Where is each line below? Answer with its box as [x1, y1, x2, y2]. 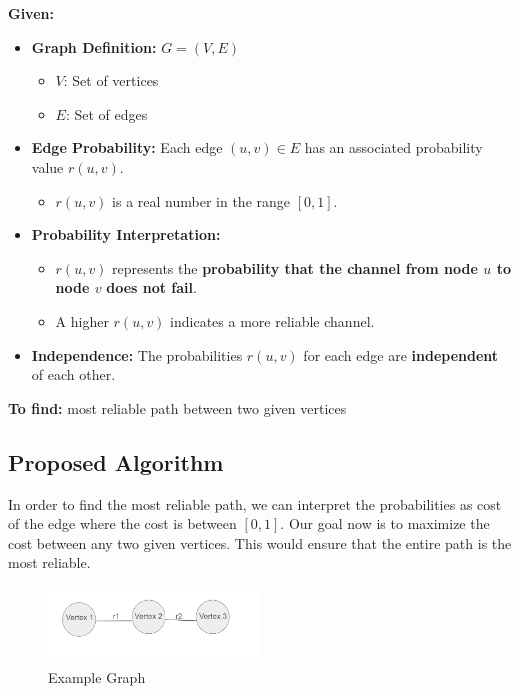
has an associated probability [304, 137, 483, 158]
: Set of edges [65, 103, 148, 124]
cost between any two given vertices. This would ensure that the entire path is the [8, 532, 512, 553]
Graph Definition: [31, 36, 157, 57]
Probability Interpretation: [31, 224, 221, 245]
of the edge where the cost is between [8, 513, 237, 534]
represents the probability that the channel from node [112, 257, 478, 278]
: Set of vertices [63, 70, 159, 91]
